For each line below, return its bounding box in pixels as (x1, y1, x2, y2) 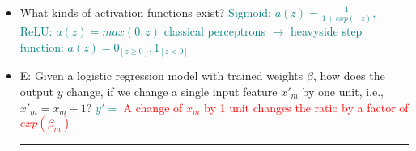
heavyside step (290, 23, 363, 40)
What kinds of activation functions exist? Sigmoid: (19, 4, 272, 20)
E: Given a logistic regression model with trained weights (19, 67, 304, 84)
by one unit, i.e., (302, 83, 384, 100)
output (19, 83, 54, 100)
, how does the (312, 67, 385, 84)
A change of (123, 99, 183, 115)
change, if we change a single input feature (66, 83, 278, 100)
